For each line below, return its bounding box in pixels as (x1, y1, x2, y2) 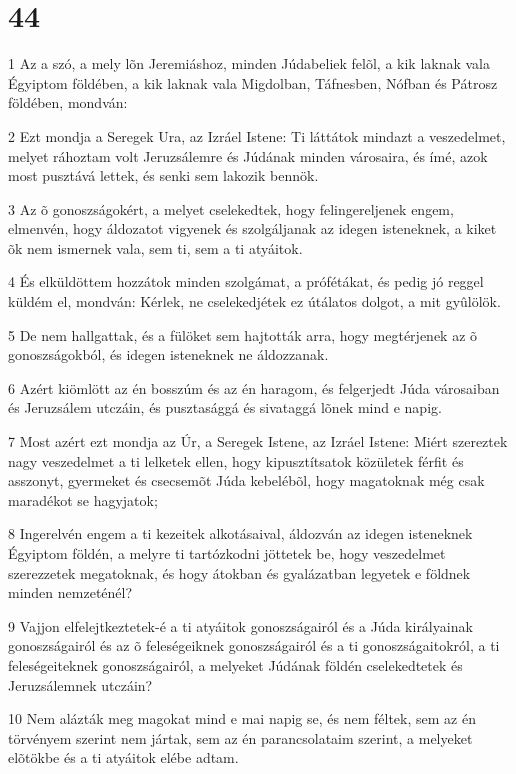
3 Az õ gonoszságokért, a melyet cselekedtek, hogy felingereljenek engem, (8, 198, 454, 219)
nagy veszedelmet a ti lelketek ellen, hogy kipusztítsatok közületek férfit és (8, 450, 464, 471)
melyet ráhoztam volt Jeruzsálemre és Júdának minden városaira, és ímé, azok (8, 145, 488, 166)
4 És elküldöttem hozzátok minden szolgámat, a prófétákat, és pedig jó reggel (8, 271, 484, 292)
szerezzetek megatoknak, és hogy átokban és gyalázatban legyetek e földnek (8, 562, 471, 583)
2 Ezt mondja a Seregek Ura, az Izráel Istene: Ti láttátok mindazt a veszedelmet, (8, 125, 506, 146)
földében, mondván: (8, 92, 128, 113)
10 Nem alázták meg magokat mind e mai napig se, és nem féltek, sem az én (8, 708, 476, 729)
